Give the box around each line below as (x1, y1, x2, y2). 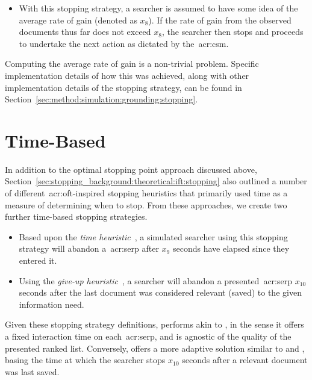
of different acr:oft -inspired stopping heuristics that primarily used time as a (5, 187, 288, 199)
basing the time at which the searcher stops (5, 354, 166, 366)
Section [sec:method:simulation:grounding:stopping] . (5, 93, 198, 105)
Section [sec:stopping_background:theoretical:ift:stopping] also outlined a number (5, 175, 307, 187)
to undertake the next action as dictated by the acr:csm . (19, 37, 229, 49)
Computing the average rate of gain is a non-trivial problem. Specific (5, 57, 259, 70)
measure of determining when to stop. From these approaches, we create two (5, 198, 287, 211)
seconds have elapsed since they (172, 242, 290, 255)
